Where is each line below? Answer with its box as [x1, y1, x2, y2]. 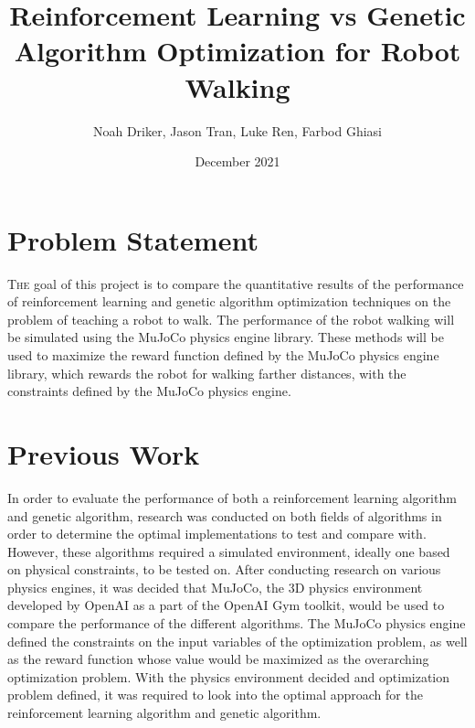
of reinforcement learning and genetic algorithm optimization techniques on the [7, 292, 451, 311]
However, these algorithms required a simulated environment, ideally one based [7, 541, 450, 561]
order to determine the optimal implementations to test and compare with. [7, 524, 427, 543]
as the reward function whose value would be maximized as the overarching [7, 649, 429, 669]
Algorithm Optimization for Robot [14, 32, 461, 70]
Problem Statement [7, 220, 259, 258]
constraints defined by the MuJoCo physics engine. [7, 381, 291, 401]
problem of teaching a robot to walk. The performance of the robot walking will [7, 309, 455, 328]
